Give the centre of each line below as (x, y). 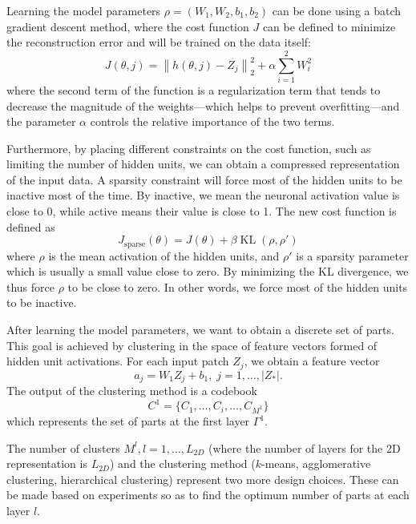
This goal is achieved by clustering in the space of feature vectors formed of (192, 345)
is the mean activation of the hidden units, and (164, 255)
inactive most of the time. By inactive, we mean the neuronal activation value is (203, 195)
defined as (31, 226)
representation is (47, 464)
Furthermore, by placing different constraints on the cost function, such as (189, 148)
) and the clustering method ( (182, 464)
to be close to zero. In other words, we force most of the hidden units (238, 286)
